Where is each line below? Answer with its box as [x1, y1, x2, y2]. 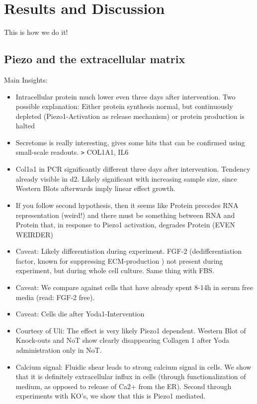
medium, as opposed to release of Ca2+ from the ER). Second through [15, 381, 232, 391]
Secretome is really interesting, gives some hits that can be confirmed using [15, 137, 245, 147]
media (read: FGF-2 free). [15, 292, 95, 302]
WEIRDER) [15, 229, 54, 239]
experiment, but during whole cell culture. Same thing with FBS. [15, 265, 214, 276]
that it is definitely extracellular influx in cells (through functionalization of [15, 371, 246, 382]
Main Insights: [4, 74, 48, 85]
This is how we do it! [4, 27, 68, 37]
